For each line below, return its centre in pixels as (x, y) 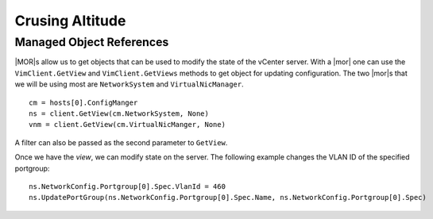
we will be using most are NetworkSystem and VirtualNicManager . (129, 84)
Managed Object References (92, 42)
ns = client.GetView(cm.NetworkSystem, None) (119, 113)
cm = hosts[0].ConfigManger (83, 102)
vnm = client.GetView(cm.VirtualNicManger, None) (128, 125)
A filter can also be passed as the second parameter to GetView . (121, 142)
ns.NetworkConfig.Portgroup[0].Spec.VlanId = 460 (128, 186)
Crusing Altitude (70, 21)
